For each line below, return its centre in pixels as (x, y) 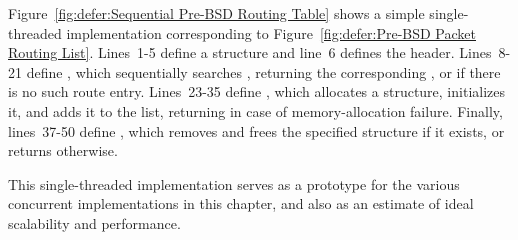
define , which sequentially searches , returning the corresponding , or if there (263, 71)
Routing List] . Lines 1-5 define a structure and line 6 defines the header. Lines (250, 52)
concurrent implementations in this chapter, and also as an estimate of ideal (241, 203)
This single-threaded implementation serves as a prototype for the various (234, 183)
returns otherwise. (63, 150)
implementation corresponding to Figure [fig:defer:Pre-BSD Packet (271, 32)
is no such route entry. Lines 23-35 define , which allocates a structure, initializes (257, 91)
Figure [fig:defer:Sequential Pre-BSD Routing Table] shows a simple (216, 13)
